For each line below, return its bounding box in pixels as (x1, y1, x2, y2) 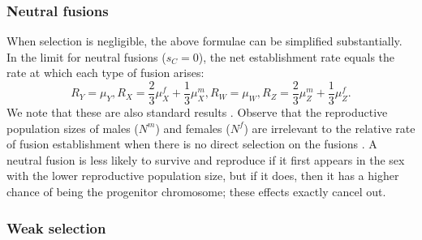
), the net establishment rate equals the (198, 48, 395, 65)
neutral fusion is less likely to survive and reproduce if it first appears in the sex (6, 151, 405, 168)
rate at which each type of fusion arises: (6, 64, 205, 81)
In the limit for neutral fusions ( (6, 48, 166, 65)
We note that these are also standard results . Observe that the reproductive (6, 104, 388, 121)
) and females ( (155, 119, 230, 136)
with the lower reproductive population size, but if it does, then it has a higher (6, 167, 399, 184)
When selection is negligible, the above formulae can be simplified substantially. (6, 32, 403, 49)
